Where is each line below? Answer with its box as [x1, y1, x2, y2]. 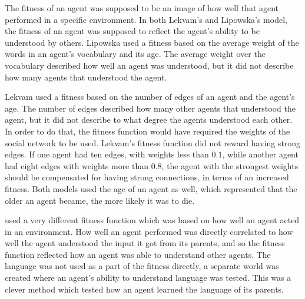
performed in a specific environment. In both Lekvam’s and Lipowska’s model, [5, 13, 287, 25]
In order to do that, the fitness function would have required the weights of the [5, 125, 290, 137]
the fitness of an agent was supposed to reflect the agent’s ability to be [5, 25, 260, 37]
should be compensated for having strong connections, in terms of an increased [5, 171, 289, 183]
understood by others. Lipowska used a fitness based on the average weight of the [5, 36, 299, 48]
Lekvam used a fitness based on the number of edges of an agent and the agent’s [5, 90, 295, 103]
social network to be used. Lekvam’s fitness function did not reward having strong [5, 136, 301, 149]
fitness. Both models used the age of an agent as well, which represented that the [5, 182, 297, 194]
